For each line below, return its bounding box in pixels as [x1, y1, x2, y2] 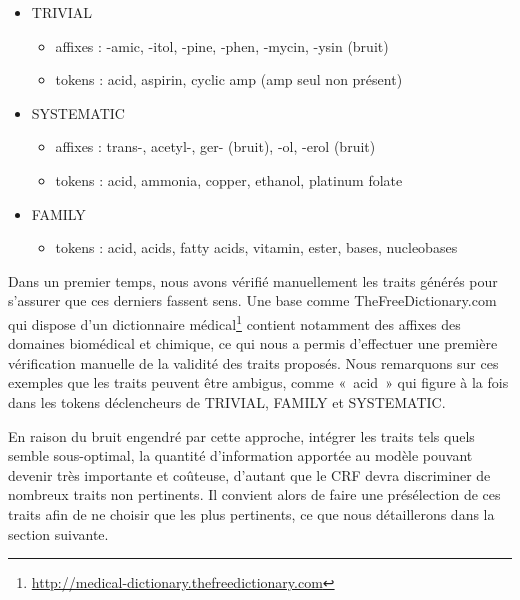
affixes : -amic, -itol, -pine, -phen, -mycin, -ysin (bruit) [55, 35, 389, 56]
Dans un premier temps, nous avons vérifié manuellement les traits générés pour [8, 270, 498, 291]
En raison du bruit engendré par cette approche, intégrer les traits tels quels [8, 425, 475, 446]
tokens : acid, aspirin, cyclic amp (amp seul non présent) [55, 69, 403, 90]
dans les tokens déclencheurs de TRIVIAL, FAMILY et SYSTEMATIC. [8, 391, 446, 412]
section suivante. [8, 523, 109, 544]
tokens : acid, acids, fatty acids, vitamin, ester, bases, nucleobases [55, 237, 458, 258]
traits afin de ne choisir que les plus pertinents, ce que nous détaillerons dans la [8, 503, 495, 524]
